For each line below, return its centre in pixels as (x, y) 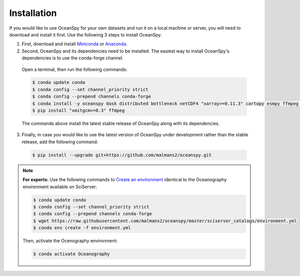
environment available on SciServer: (60, 187)
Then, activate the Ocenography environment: (70, 241)
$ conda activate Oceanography (71, 254)
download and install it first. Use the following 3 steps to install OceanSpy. (85, 34)
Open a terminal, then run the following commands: (74, 69)
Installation (33, 13)
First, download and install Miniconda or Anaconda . (74, 44)
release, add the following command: (60, 142)
